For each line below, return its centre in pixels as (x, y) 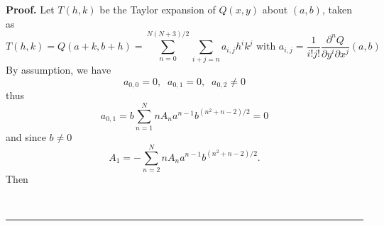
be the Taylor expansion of (158, 9)
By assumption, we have (59, 70)
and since (26, 137)
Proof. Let (30, 9)
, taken (337, 9)
